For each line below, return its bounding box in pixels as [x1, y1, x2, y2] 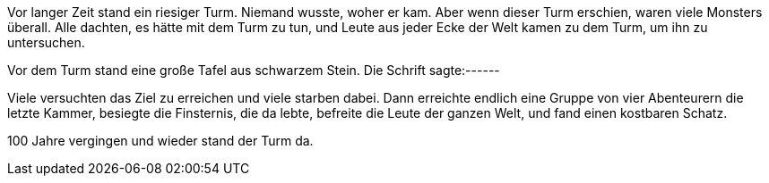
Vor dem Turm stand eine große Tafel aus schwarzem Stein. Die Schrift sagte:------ [7, 62, 500, 78]
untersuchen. [7, 35, 85, 50]
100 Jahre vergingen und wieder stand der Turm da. [7, 133, 314, 148]
